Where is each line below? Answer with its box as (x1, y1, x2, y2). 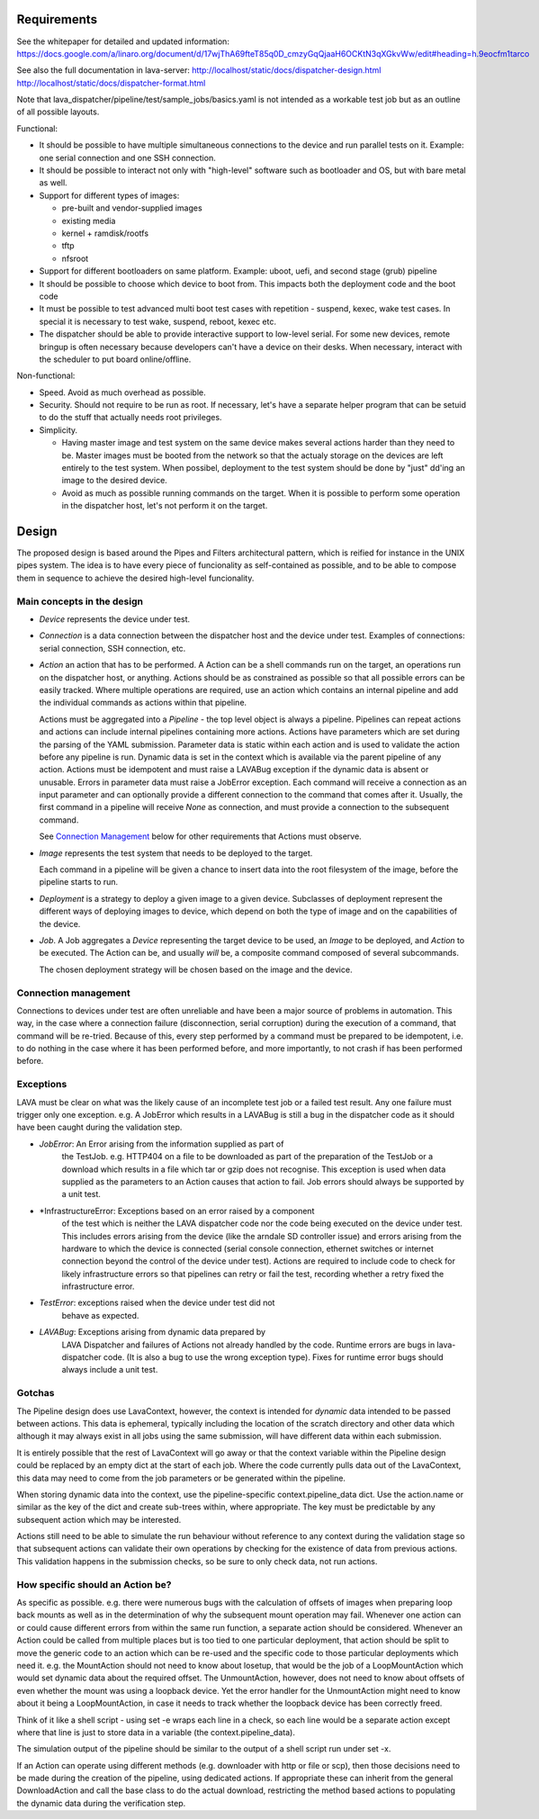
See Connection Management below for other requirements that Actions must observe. (39, 831, 362, 842)
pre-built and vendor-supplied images (61, 203, 202, 213)
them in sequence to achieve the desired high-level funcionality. (16, 572, 255, 583)
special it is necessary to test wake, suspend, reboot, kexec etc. (39, 316, 276, 327)
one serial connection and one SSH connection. (39, 152, 216, 163)
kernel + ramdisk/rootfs (61, 228, 148, 239)
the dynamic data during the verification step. (16, 1797, 186, 1808)
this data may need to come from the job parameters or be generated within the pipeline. (16, 1472, 346, 1483)
